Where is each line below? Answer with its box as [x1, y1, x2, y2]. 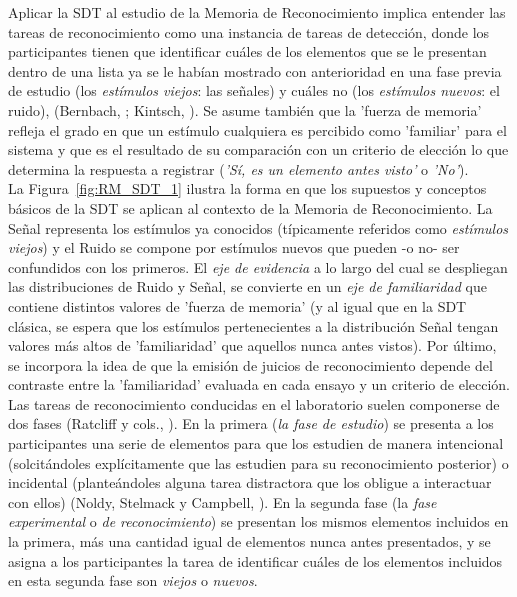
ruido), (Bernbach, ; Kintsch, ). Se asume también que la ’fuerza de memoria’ [8, 99, 482, 120]
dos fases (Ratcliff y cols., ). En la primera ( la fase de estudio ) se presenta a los [8, 413, 494, 434]
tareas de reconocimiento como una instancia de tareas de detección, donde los [8, 21, 490, 42]
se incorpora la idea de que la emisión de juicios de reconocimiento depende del [8, 354, 493, 375]
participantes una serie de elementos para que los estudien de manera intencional [8, 433, 504, 454]
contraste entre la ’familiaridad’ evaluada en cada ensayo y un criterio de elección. [8, 374, 510, 395]
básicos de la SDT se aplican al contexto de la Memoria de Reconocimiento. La [8, 197, 493, 218]
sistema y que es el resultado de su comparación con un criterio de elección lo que [8, 139, 509, 160]
